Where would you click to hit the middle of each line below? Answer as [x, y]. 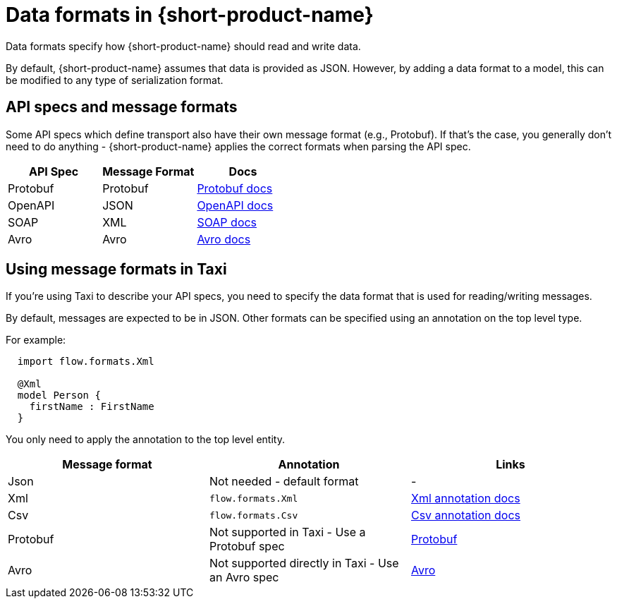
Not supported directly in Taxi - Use [304, 563]
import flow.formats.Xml [86, 362]
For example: [36, 340]
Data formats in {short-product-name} [190, 15]
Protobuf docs [235, 188]
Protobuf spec [247, 546]
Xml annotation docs [465, 499]
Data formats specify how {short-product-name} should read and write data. [183, 46]
